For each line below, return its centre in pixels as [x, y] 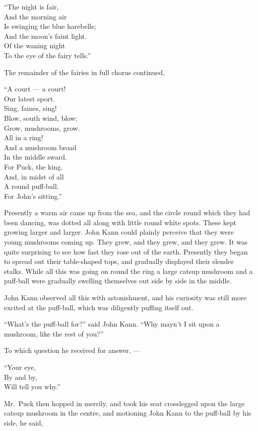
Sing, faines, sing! [31, 108]
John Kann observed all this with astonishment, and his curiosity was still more [125, 298]
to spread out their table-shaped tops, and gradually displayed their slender [119, 261]
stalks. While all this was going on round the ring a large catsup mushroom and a [128, 271]
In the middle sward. [35, 157]
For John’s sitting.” [33, 196]
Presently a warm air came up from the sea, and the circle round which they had [127, 213]
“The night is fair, [32, 6]
